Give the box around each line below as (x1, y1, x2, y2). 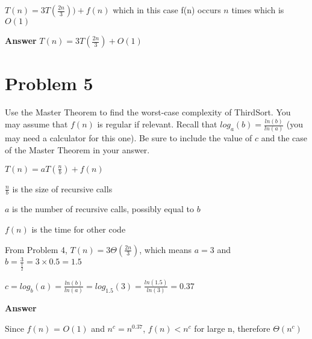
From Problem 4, (5, 243, 67, 255)
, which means (139, 243, 192, 255)
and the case (261, 132, 308, 144)
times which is (231, 4, 284, 16)
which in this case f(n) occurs (113, 4, 221, 16)
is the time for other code (31, 222, 126, 235)
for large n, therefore (194, 322, 270, 334)
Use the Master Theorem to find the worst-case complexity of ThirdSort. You (5, 106, 291, 118)
